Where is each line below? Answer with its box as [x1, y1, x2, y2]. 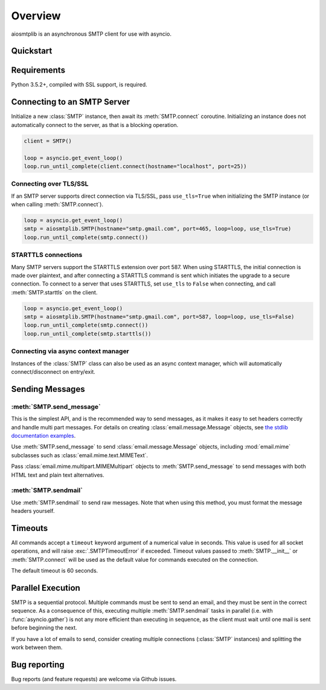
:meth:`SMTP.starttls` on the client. [11, 288, 98, 296]
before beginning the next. [11, 624, 78, 631]
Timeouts [11, 523, 48, 533]
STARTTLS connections [11, 251, 83, 259]
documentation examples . [11, 432, 76, 439]
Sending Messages [11, 384, 85, 394]
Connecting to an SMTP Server [11, 97, 130, 107]
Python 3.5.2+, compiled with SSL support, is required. [11, 81, 147, 88]
